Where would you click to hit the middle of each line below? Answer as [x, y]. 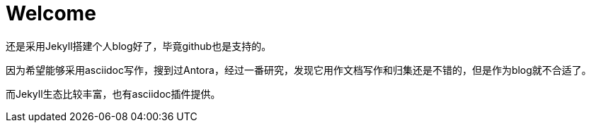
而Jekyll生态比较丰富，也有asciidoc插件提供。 [113, 94]
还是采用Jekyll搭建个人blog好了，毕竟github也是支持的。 [139, 46]
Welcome [51, 13]
